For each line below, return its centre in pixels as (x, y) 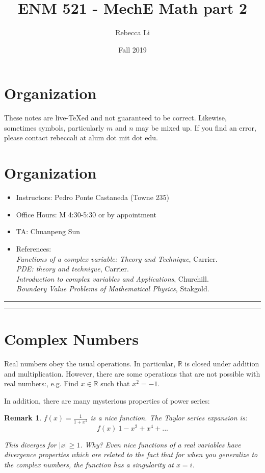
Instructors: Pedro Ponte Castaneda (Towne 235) (92, 197)
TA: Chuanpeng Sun (48, 231)
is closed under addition (222, 364)
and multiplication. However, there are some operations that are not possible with (132, 373)
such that (115, 383)
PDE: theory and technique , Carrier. (72, 269)
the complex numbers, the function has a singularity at (89, 464)
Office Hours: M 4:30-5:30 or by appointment (86, 214)
